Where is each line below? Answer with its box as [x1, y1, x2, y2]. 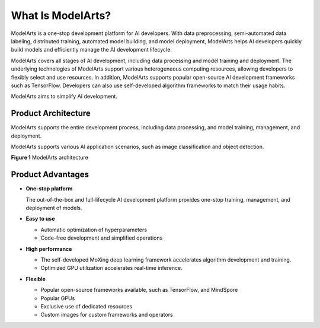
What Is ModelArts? [11, 9, 111, 22]
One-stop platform [25, 185, 73, 192]
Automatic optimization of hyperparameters [40, 226, 148, 233]
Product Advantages [11, 170, 89, 180]
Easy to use [25, 215, 56, 222]
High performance [25, 245, 72, 252]
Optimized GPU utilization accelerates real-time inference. [40, 265, 183, 272]
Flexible [25, 275, 46, 282]
